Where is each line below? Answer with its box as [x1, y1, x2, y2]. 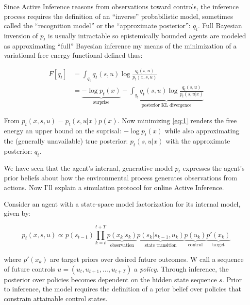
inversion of [4, 30, 38, 40]
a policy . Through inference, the [134, 263, 229, 273]
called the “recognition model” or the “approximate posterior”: [4, 20, 191, 31]
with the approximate [166, 135, 230, 145]
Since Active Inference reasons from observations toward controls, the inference [4, 1, 239, 11]
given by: [4, 208, 31, 218]
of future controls [4, 263, 55, 273]
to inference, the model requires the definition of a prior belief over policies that [4, 284, 241, 294]
